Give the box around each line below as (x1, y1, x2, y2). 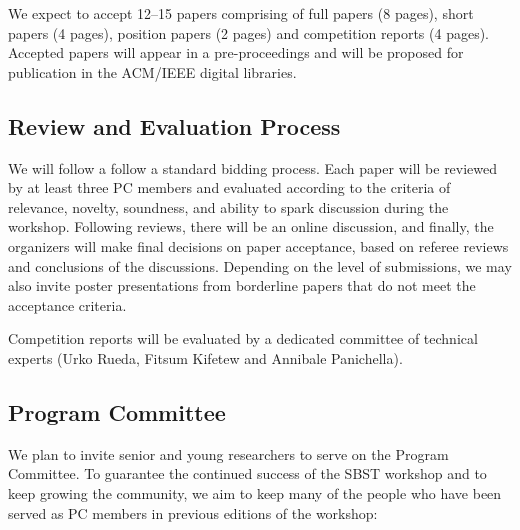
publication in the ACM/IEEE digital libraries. (8, 61, 297, 82)
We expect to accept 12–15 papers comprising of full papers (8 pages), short (8, 3, 474, 23)
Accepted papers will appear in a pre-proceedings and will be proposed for (8, 42, 464, 63)
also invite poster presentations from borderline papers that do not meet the (8, 275, 476, 296)
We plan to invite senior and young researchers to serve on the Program (8, 443, 449, 464)
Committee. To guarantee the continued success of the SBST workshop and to (8, 463, 487, 484)
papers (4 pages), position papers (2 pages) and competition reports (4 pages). (8, 22, 489, 43)
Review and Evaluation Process (8, 110, 341, 141)
